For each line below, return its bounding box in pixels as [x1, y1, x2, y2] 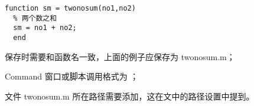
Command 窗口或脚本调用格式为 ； [5, 70, 139, 82]
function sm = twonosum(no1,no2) [5, 4, 136, 12]
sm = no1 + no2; [13, 24, 77, 32]
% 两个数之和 [13, 14, 57, 22]
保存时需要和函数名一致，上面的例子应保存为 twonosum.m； [5, 50, 235, 62]
